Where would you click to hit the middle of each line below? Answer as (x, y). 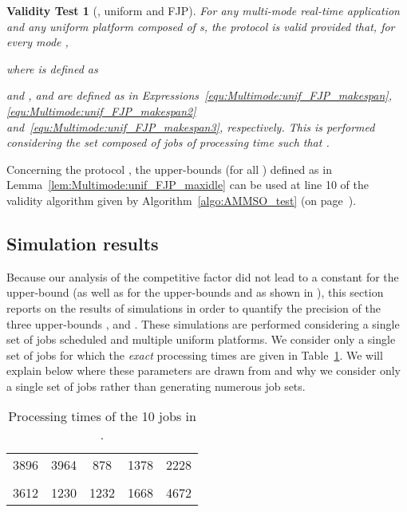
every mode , (38, 42)
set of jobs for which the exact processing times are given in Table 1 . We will (195, 354)
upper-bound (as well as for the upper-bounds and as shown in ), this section (195, 292)
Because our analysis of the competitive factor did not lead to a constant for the (203, 276)
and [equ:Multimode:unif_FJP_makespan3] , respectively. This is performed (191, 126)
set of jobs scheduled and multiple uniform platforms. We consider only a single (201, 339)
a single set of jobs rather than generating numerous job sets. (156, 386)
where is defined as (52, 68)
